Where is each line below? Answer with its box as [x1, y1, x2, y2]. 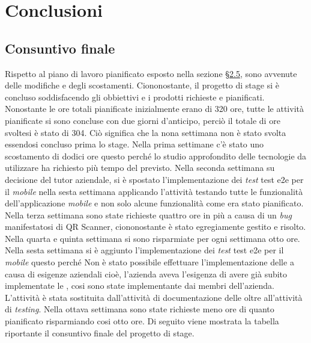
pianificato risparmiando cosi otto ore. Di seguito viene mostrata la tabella [5, 315, 279, 327]
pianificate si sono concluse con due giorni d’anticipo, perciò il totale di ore [5, 114, 280, 126]
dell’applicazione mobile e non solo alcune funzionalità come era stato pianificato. [5, 197, 304, 209]
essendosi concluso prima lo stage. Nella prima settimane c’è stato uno [5, 138, 264, 150]
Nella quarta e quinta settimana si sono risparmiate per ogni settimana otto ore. [5, 232, 300, 244]
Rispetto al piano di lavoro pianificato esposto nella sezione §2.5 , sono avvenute [5, 67, 297, 79]
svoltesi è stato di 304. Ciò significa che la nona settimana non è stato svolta [5, 126, 286, 138]
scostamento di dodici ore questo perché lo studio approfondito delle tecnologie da [5, 149, 307, 162]
